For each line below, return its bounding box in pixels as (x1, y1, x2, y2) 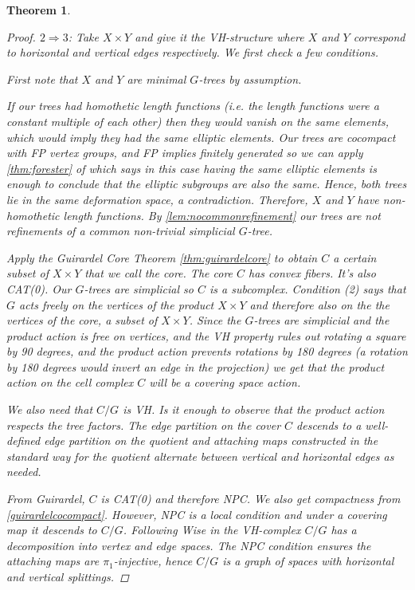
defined (6, 432, 41, 449)
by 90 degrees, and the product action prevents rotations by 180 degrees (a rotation (6, 343, 408, 360)
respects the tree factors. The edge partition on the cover (6, 416, 281, 433)
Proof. (6, 28, 36, 45)
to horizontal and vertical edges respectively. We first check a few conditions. (6, 44, 378, 61)
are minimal (127, 70, 186, 87)
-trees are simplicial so (84, 280, 194, 297)
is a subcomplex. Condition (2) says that (209, 280, 406, 297)
